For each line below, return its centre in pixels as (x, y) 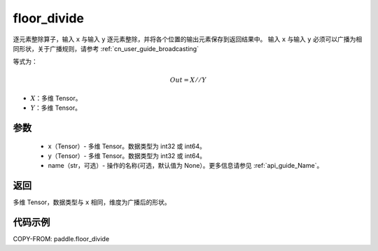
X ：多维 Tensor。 (56, 98)
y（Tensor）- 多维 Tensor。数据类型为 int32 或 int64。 (127, 156)
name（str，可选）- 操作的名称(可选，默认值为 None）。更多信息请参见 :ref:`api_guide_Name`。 (185, 166)
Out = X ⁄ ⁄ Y (188, 80)
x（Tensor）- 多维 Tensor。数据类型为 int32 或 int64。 (127, 146)
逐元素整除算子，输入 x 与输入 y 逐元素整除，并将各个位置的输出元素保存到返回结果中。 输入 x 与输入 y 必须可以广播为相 (188, 39)
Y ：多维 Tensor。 (56, 108)
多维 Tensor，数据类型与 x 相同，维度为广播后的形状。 (92, 202)
